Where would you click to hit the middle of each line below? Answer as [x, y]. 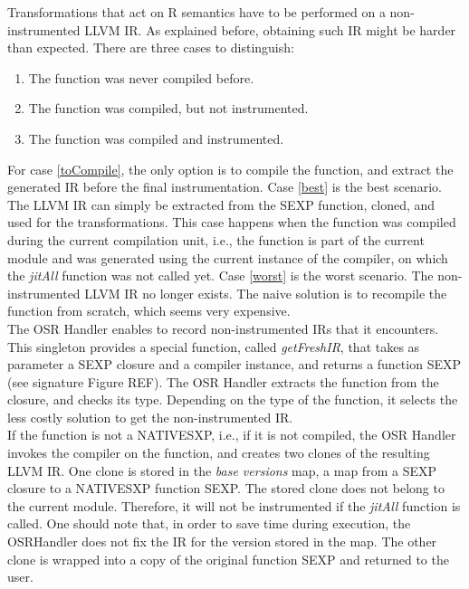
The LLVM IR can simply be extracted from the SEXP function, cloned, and [221, 204]
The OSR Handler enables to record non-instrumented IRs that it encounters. [223, 328]
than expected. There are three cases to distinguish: [151, 47]
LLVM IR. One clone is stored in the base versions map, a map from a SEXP [222, 470]
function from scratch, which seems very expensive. [149, 311]
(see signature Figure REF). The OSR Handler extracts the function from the [223, 381]
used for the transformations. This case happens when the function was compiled [232, 222]
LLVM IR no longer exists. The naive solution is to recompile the [266, 293]
